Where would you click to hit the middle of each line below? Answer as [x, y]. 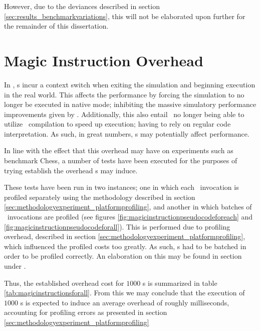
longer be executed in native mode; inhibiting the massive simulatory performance [130, 104]
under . [15, 266]
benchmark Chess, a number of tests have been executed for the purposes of [121, 160]
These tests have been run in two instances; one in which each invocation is [121, 187]
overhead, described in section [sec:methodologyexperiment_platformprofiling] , [125, 236]
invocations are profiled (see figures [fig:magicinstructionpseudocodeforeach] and [130, 217]
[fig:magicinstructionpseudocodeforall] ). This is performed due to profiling [117, 226]
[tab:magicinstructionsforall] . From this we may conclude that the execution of [124, 293]
